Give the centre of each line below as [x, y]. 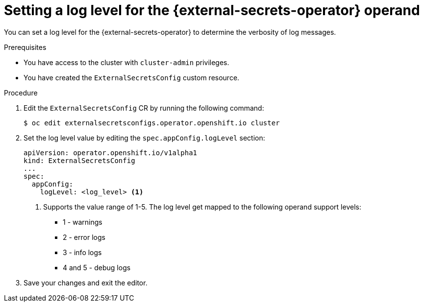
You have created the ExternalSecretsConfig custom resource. [132, 77]
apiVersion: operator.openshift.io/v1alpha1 [111, 153]
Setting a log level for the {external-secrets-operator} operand [212, 10]
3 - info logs [82, 252]
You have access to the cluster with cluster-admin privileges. [126, 62]
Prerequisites [25, 47]
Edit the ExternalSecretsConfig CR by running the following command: [144, 108]
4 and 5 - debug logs [97, 267]
